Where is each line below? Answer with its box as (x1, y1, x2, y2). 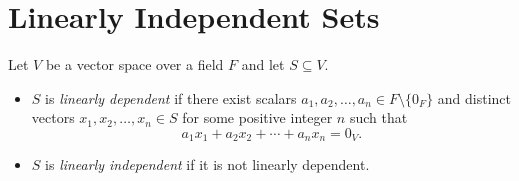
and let (241, 54, 285, 75)
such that (349, 107, 408, 128)
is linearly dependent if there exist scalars (45, 87, 297, 108)
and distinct (437, 87, 512, 108)
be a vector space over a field (45, 54, 224, 75)
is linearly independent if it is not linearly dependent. (45, 154, 370, 175)
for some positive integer (182, 107, 333, 128)
